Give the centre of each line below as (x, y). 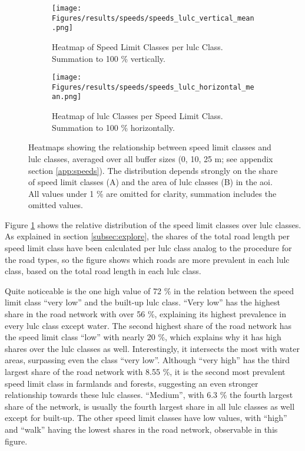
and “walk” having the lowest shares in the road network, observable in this (141, 429)
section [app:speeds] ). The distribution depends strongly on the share (153, 170)
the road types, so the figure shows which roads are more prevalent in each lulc (147, 259)
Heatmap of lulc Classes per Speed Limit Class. (137, 116)
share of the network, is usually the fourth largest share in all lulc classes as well (150, 406)
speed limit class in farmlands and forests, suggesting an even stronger (132, 383)
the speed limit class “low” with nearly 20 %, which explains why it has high (143, 337)
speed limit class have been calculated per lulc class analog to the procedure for (148, 248)
